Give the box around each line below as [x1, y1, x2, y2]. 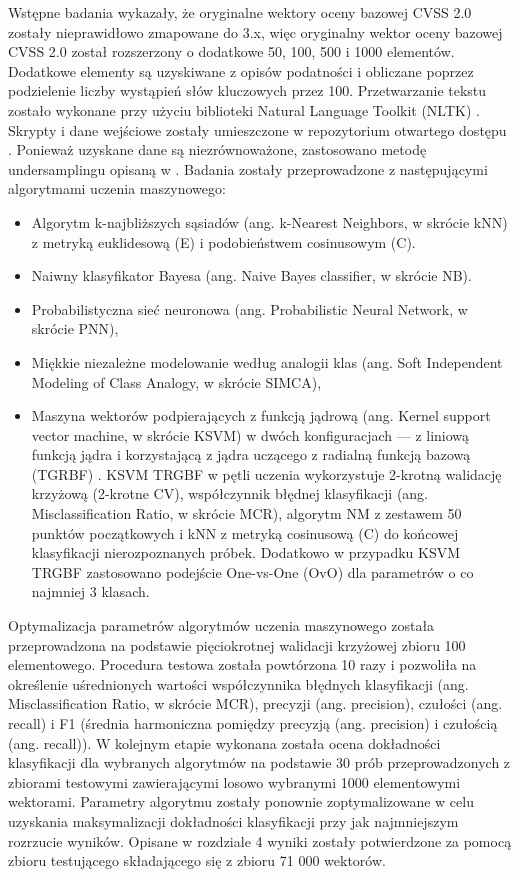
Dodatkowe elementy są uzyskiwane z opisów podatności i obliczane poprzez [8, 60, 474, 81]
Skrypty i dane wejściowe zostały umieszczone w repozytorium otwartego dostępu [8, 119, 507, 140]
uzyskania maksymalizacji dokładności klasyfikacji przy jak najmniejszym [8, 810, 459, 831]
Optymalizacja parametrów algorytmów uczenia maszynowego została [8, 615, 435, 636]
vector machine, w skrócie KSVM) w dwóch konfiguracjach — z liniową [31, 424, 470, 445]
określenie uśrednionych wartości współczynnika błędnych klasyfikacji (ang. [8, 673, 469, 694]
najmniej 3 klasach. [31, 581, 150, 602]
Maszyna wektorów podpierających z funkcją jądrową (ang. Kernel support [31, 405, 491, 426]
